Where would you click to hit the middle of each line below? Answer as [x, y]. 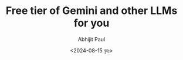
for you [91, 23]
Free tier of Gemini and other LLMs [91, 11]
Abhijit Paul [91, 39]
